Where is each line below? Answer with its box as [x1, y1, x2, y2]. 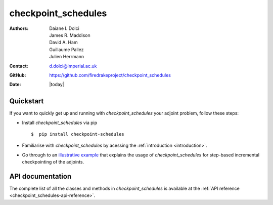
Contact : [9, 63, 29, 69]
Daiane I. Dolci [49, 25, 79, 31]
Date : [9, 81, 21, 88]
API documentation [9, 172, 72, 181]
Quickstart [9, 97, 44, 106]
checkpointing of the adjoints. [22, 159, 84, 165]
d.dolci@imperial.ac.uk [49, 63, 97, 69]
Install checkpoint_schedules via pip [22, 119, 98, 126]
